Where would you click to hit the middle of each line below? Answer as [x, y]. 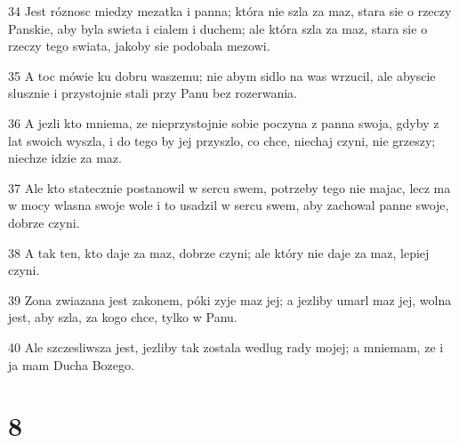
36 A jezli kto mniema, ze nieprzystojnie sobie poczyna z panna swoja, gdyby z [224, 122]
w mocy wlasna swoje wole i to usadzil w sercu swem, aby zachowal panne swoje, [229, 205]
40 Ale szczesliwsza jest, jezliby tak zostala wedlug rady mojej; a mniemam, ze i [226, 346]
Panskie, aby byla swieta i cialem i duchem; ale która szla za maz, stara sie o [218, 28]
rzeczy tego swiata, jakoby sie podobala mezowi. [139, 46]
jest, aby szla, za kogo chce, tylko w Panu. [123, 317]
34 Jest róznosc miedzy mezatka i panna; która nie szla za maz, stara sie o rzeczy [230, 11]
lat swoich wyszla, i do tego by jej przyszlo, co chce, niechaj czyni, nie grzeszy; [222, 140]
